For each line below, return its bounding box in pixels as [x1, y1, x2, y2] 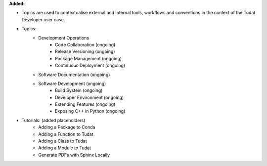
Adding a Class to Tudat [38, 138, 88, 144]
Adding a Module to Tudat [38, 145, 91, 151]
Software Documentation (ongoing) [38, 72, 110, 78]
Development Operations [38, 35, 89, 41]
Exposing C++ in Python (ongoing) [55, 108, 126, 114]
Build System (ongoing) [55, 87, 103, 93]
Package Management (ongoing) [55, 55, 122, 61]
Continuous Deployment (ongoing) [55, 62, 126, 69]
